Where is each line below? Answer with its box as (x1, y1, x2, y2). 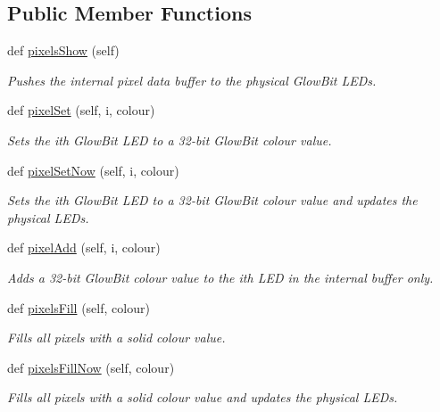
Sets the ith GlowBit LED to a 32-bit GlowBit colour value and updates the (7, 191, 418, 210)
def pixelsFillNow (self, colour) (7, 358, 175, 376)
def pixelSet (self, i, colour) (7, 101, 155, 119)
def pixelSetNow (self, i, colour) (7, 161, 179, 179)
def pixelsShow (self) (7, 41, 120, 60)
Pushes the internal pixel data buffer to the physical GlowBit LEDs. (7, 70, 377, 89)
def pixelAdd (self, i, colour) (7, 238, 161, 257)
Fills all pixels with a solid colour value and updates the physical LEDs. (7, 388, 398, 407)
